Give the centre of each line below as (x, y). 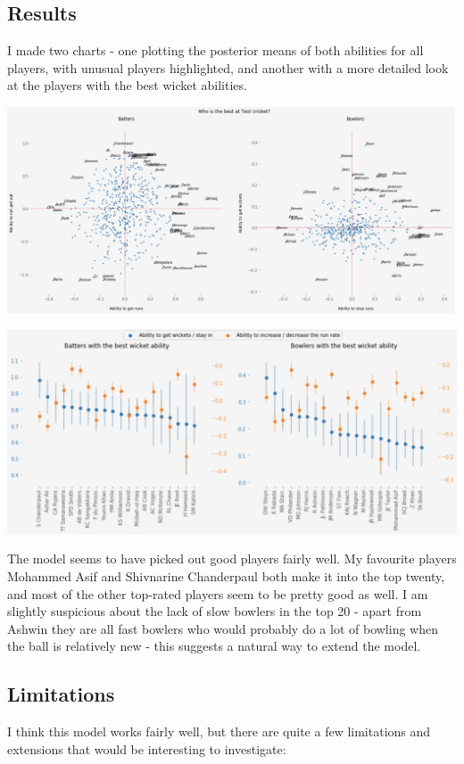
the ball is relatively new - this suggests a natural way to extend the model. (214, 646)
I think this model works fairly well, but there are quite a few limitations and (219, 731)
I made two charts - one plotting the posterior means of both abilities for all (215, 50)
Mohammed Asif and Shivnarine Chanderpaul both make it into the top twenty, (226, 575)
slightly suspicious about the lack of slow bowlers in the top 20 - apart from (215, 611)
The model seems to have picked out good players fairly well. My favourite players (232, 559)
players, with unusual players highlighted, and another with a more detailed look (228, 67)
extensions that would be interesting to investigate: (147, 748)
